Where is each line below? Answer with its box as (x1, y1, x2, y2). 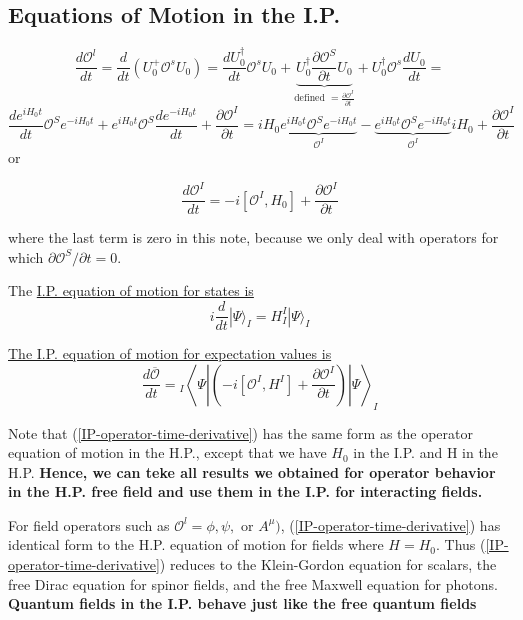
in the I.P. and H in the (353, 442, 498, 463)
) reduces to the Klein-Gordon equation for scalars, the (159, 554, 497, 575)
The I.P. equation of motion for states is (8, 280, 254, 301)
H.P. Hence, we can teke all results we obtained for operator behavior (8, 461, 496, 482)
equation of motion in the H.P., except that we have (8, 442, 327, 463)
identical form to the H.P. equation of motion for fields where (8, 534, 384, 555)
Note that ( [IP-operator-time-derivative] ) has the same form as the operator (8, 422, 473, 443)
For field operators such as (8, 514, 170, 535)
